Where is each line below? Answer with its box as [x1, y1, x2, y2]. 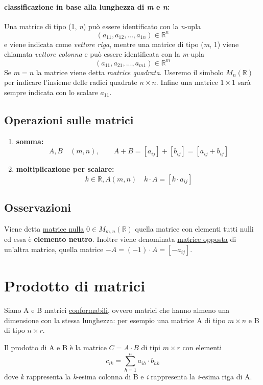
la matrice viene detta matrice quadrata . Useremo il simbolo [36, 66, 224, 77]
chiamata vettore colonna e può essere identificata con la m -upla [4, 49, 204, 59]
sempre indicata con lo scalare [4, 86, 98, 97]
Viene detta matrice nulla [4, 223, 84, 234]
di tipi [141, 342, 160, 352]
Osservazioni [4, 199, 71, 215]
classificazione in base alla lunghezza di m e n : [4, 1, 170, 12]
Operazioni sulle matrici [4, 111, 134, 127]
